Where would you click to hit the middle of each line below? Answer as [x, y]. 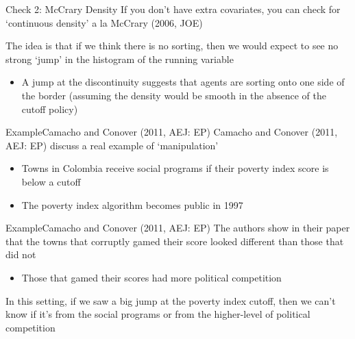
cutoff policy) [50, 109]
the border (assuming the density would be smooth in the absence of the [174, 95]
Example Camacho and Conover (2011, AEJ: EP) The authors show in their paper [178, 228]
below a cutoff [51, 181]
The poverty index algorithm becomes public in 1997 [132, 204]
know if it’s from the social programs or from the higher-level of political [158, 314]
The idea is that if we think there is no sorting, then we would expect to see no [172, 46]
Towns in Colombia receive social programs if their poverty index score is [175, 168]
